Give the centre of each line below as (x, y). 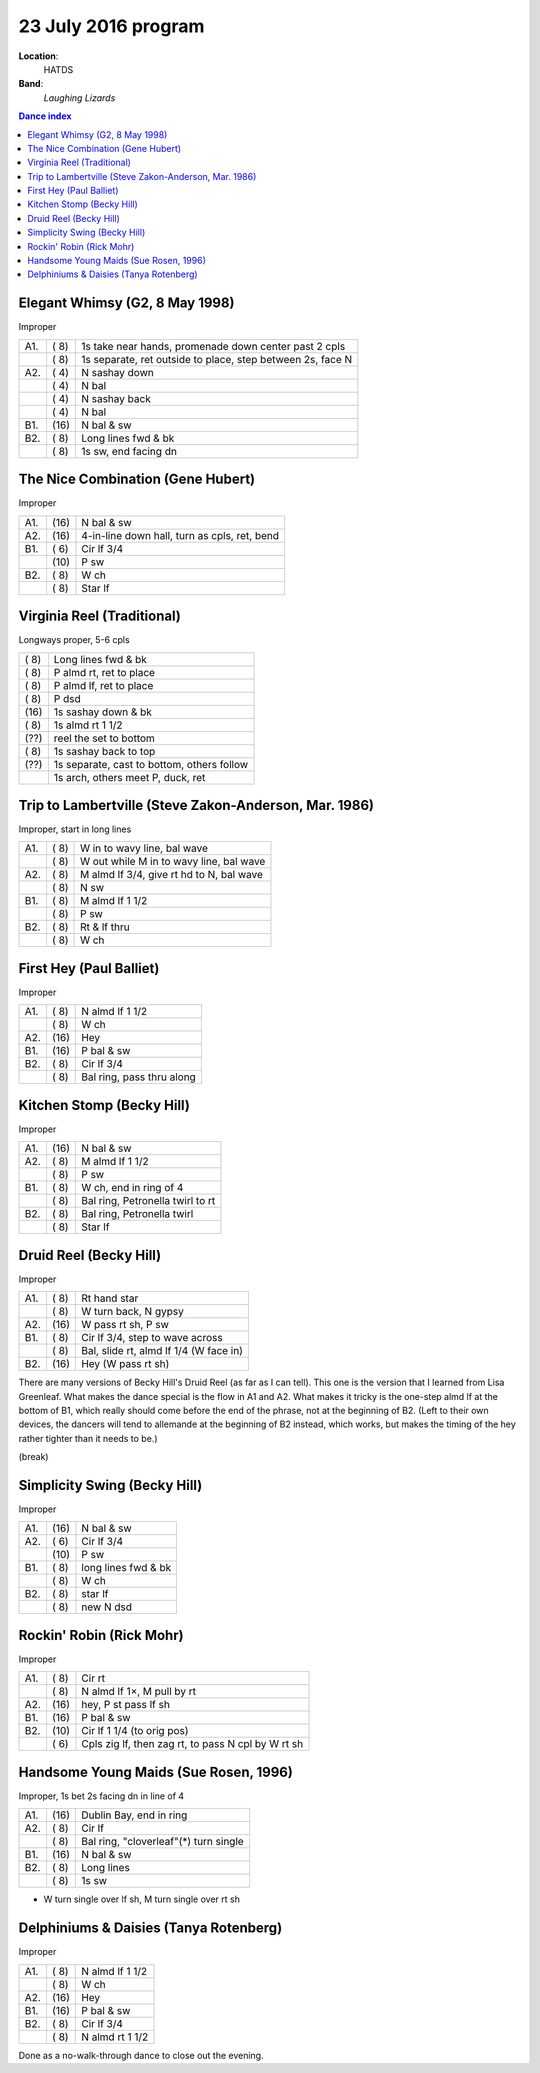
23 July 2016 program (111, 26)
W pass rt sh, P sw (125, 1325)
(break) (33, 1457)
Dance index (45, 116)
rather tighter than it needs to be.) (88, 1438)
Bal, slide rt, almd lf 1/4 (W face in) (162, 1351)
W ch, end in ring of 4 (132, 1188)
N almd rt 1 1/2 (115, 2037)
